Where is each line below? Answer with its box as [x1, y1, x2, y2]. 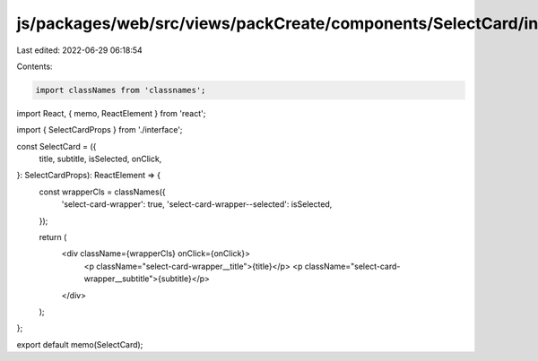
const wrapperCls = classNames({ [39, 186, 166, 197]
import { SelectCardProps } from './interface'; [16, 125, 183, 135]
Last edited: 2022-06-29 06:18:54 [16, 45, 143, 56]
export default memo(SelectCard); [16, 339, 143, 349]
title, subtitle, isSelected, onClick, [39, 153, 162, 165]
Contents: [16, 61, 53, 72]
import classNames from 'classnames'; [35, 85, 206, 95]
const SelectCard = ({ [16, 141, 97, 151]
